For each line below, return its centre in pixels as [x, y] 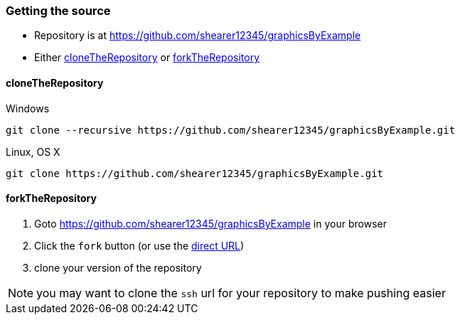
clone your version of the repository [118, 267]
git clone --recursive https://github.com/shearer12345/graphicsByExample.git [231, 130]
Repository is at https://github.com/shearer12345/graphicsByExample [198, 36]
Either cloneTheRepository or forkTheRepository [147, 58]
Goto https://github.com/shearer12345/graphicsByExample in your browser [210, 223]
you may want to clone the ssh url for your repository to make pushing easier [241, 293]
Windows [28, 108]
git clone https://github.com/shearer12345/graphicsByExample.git [195, 173]
